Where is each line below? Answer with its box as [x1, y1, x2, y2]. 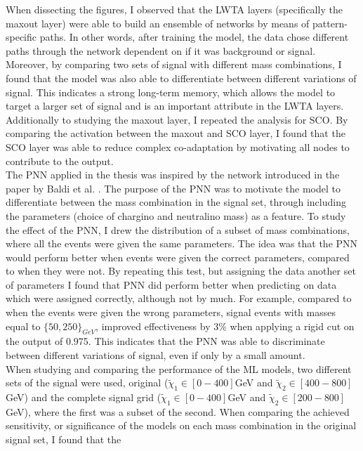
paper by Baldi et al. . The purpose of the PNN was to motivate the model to [6, 181, 341, 195]
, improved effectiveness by [95, 318, 211, 333]
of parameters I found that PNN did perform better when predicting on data [6, 277, 337, 292]
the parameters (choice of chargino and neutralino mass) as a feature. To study [6, 208, 346, 223]
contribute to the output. [6, 153, 114, 168]
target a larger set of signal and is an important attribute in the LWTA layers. [6, 98, 344, 113]
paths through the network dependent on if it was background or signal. [6, 43, 316, 58]
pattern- [312, 15, 348, 30]
